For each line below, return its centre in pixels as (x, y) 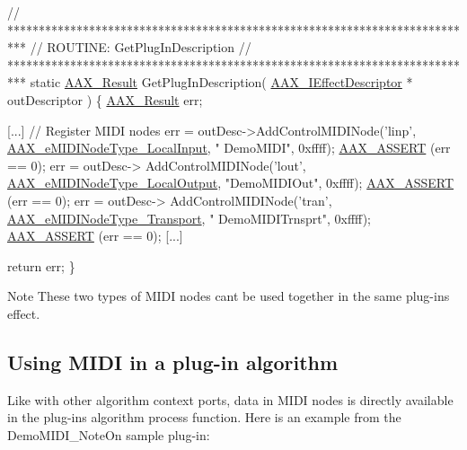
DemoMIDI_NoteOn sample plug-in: (109, 434)
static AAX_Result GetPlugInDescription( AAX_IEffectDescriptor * (221, 82)
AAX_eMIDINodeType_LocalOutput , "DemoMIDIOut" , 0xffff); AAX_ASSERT (231, 183)
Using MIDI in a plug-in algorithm (173, 362)
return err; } (41, 265)
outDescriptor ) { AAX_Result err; (105, 99)
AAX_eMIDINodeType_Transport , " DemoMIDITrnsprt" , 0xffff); (189, 218)
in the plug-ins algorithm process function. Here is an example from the (204, 417)
